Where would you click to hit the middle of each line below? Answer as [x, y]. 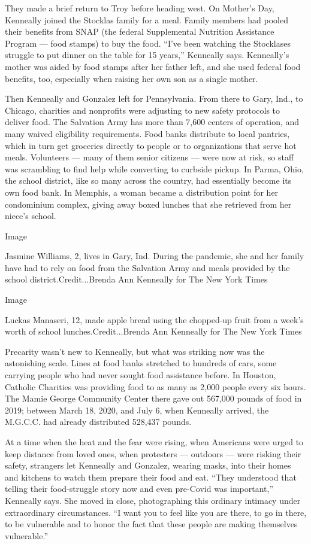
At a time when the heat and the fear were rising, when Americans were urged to [154, 442]
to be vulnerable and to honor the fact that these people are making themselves [151, 524]
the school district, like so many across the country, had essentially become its [148, 180]
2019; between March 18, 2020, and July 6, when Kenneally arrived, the [137, 410]
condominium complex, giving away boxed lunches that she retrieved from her [148, 204]
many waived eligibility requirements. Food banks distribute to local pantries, [147, 133]
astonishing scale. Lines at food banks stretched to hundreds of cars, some [141, 363]
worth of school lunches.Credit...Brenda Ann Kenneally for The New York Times [153, 331]
